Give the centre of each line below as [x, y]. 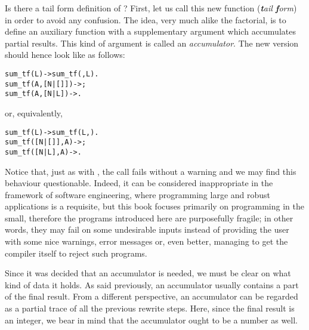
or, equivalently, [34, 112]
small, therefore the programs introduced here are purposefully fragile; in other [149, 218]
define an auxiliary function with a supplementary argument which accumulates [150, 31]
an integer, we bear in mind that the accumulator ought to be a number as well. [151, 320]
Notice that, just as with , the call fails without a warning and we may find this [151, 171]
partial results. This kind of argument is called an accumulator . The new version [152, 43]
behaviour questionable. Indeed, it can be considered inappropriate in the [139, 183]
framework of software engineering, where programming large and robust [138, 194]
